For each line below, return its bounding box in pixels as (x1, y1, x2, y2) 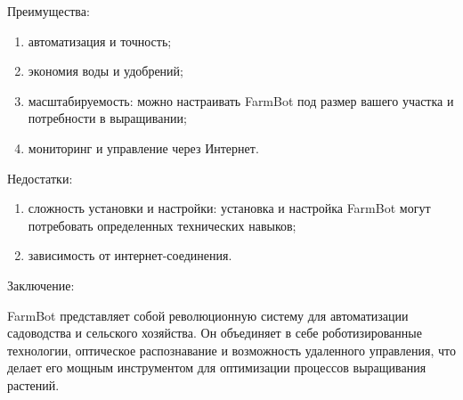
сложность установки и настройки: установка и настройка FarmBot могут (28, 199, 431, 217)
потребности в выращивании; (28, 109, 187, 127)
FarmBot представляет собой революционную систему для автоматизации (7, 306, 409, 324)
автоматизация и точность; (28, 31, 172, 50)
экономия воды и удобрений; (28, 61, 183, 80)
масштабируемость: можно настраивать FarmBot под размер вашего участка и (28, 91, 454, 110)
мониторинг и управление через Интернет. (28, 138, 259, 157)
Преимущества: (7, 2, 90, 20)
